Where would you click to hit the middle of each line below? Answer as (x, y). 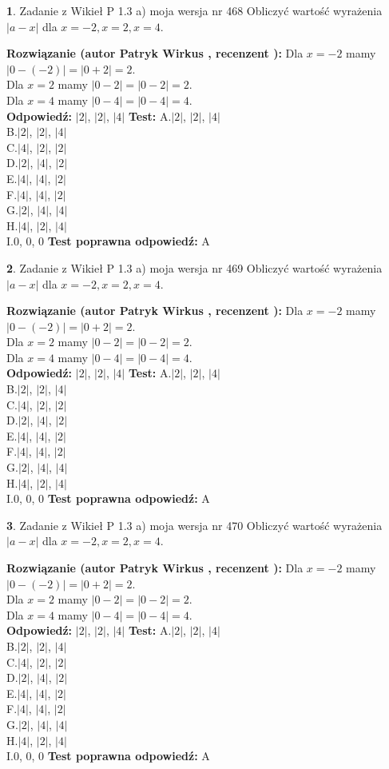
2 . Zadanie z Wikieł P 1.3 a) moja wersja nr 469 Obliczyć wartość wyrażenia (194, 267)
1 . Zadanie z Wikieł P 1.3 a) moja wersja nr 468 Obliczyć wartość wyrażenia (194, 10)
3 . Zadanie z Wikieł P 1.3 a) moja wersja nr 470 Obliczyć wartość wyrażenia (194, 525)
